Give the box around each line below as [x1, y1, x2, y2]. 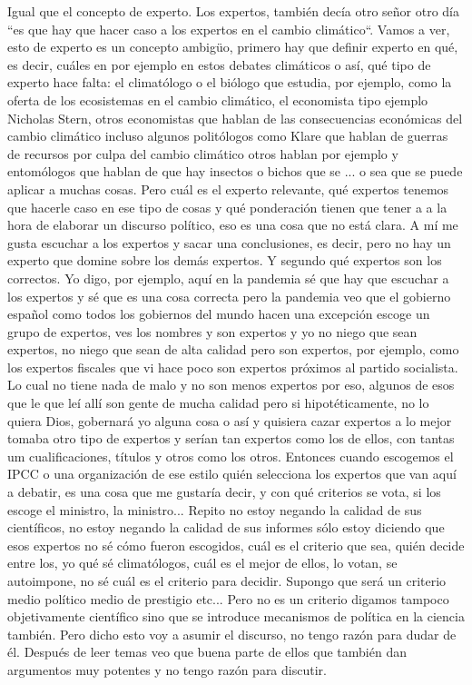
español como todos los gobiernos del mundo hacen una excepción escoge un [7, 304, 430, 323]
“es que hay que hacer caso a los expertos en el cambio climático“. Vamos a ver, [7, 19, 450, 38]
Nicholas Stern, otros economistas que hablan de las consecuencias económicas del [7, 108, 463, 127]
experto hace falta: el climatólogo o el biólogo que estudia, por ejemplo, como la [7, 73, 452, 92]
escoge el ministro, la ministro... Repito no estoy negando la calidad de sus [7, 500, 422, 519]
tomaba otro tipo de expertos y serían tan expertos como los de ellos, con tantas [7, 429, 455, 448]
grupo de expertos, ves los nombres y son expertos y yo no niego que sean [7, 322, 418, 341]
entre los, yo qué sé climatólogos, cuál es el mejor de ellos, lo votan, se [7, 553, 398, 572]
